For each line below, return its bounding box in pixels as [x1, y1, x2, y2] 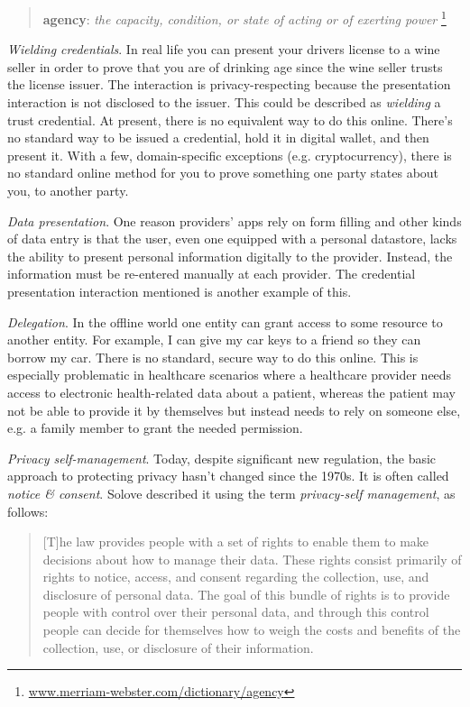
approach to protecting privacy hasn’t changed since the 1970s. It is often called [7, 466, 449, 485]
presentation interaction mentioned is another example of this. [7, 281, 352, 300]
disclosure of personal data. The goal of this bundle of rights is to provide [42, 584, 450, 603]
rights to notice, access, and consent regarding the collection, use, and [42, 567, 429, 586]
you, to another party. [7, 181, 129, 199]
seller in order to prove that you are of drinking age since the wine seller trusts [7, 57, 443, 76]
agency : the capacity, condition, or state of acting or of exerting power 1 [42, 7, 447, 28]
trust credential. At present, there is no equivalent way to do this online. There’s [7, 110, 453, 129]
